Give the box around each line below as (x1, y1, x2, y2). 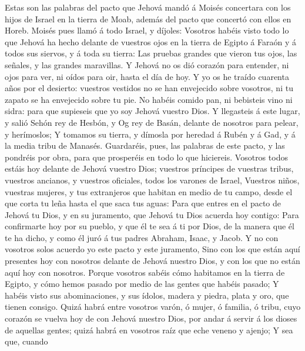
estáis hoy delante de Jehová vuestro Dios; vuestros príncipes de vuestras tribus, (5, 162, 294, 175)
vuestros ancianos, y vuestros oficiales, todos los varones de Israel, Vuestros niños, (5, 173, 300, 186)
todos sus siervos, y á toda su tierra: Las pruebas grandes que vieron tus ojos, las (5, 47, 297, 59)
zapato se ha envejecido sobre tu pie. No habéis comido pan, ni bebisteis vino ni (5, 93, 293, 105)
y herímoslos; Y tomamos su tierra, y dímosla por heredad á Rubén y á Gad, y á (5, 128, 296, 140)
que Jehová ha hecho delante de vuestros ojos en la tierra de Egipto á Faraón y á (5, 35, 297, 48)
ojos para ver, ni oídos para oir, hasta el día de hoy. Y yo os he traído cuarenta (5, 70, 289, 82)
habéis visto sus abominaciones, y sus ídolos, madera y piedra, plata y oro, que (5, 289, 289, 301)
